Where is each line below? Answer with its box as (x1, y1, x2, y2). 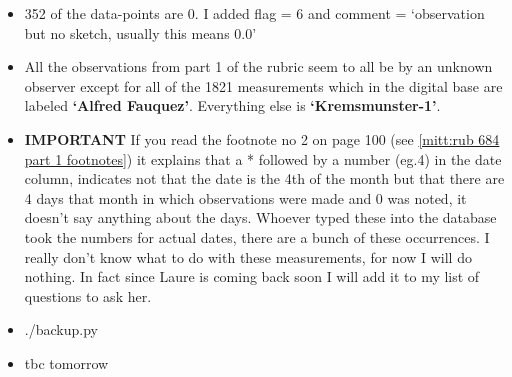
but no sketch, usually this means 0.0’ (24, 22, 257, 43)
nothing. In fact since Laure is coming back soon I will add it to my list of (24, 266, 480, 287)
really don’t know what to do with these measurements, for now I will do (24, 246, 472, 267)
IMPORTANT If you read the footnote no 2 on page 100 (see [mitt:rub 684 (24, 128, 500, 149)
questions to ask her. (24, 285, 152, 306)
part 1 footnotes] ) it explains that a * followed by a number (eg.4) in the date (24, 148, 502, 169)
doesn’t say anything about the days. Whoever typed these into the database (24, 207, 497, 228)
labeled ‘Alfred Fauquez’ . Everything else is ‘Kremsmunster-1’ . (24, 95, 441, 116)
